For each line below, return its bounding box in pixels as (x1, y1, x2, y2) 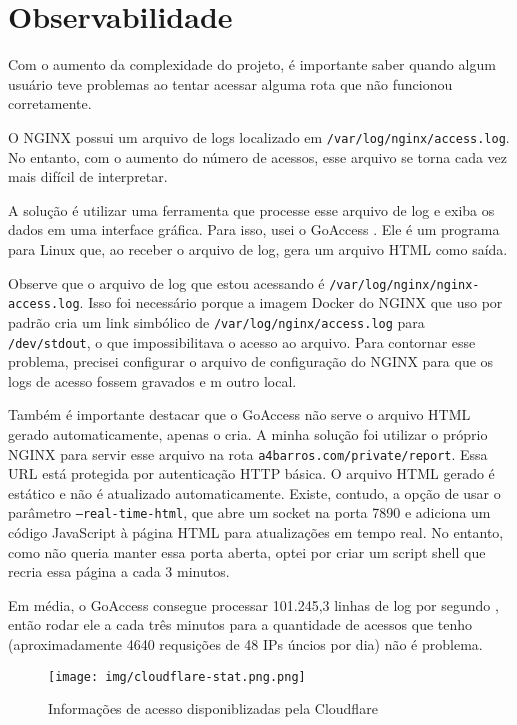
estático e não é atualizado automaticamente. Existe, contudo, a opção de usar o (8, 482, 501, 503)
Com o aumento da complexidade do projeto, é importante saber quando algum (8, 54, 496, 75)
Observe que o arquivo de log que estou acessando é (8, 272, 325, 293)
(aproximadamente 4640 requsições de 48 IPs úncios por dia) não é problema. (8, 634, 483, 654)
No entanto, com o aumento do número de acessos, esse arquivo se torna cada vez (8, 146, 508, 167)
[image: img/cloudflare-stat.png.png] (48, 669, 306, 684)
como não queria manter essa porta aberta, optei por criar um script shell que (8, 541, 486, 562)
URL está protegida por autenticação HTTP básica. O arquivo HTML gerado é (8, 463, 495, 484)
